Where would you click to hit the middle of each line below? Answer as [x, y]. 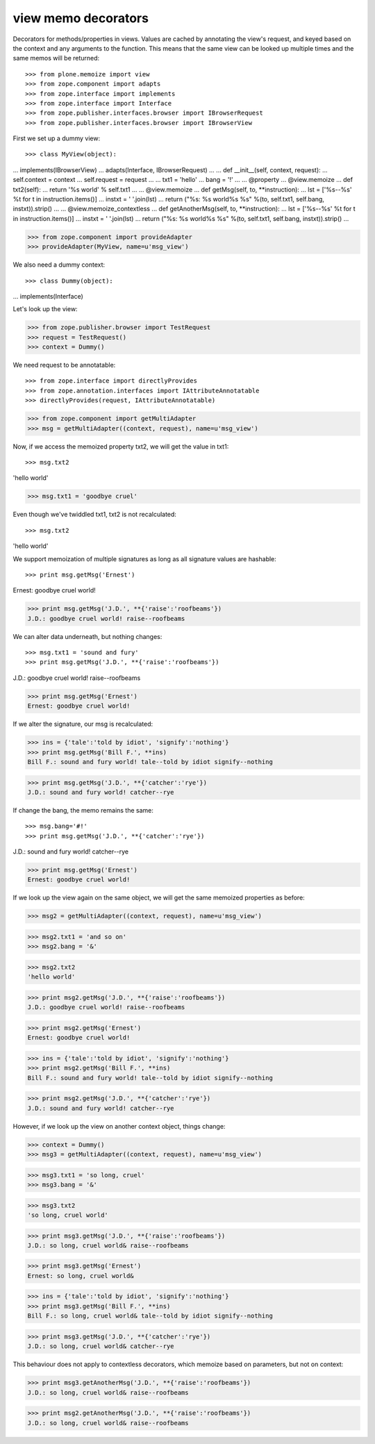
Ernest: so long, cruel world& [81, 1276]
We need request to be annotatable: [64, 365]
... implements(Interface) [48, 296]
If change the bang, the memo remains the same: [83, 810]
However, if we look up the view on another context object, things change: [119, 1126]
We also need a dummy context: [59, 265]
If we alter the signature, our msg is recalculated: [83, 724]
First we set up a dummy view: [57, 138]
